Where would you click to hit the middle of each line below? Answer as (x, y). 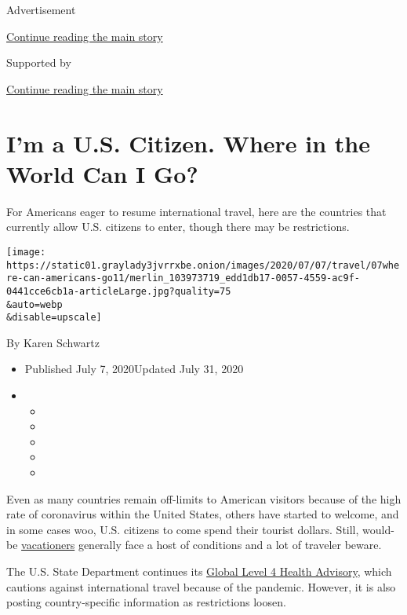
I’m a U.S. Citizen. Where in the (188, 143)
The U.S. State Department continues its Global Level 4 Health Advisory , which (199, 571)
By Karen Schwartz (53, 342)
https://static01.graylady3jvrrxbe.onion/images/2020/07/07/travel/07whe (203, 265)
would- (378, 529)
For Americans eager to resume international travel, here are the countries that (196, 211)
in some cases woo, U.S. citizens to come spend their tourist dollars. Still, (183, 529)
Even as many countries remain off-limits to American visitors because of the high (204, 498)
